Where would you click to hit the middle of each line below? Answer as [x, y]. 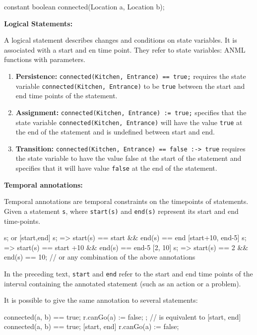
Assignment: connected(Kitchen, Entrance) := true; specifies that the [131, 112]
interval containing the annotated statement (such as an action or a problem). [123, 283]
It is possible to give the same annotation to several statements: [101, 300]
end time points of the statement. [66, 96]
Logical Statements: [38, 23]
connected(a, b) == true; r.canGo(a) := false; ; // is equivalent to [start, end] [123, 316]
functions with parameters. [45, 59]
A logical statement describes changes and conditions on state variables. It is [121, 40]
